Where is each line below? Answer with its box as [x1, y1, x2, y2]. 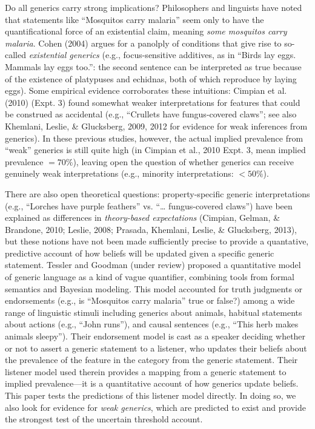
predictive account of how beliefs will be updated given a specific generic [5, 246, 274, 259]
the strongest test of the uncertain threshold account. [5, 413, 203, 425]
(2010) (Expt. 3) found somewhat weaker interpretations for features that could [5, 96, 300, 108]
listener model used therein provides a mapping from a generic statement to [5, 365, 287, 378]
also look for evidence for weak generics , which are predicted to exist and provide [5, 401, 306, 413]
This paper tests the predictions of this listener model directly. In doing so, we [5, 389, 296, 401]
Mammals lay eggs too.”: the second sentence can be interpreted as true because [5, 60, 302, 73]
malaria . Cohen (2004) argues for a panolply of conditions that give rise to [5, 36, 282, 49]
